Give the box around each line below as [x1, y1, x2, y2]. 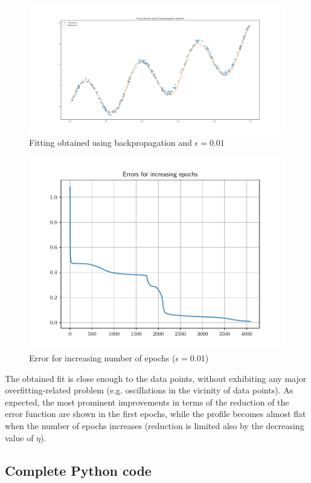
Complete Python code [5, 461, 152, 479]
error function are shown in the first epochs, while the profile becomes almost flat [5, 407, 306, 420]
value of [5, 431, 34, 444]
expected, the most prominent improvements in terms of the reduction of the [5, 395, 289, 408]
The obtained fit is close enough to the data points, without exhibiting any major [5, 372, 307, 384]
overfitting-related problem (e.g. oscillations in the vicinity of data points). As [5, 384, 293, 396]
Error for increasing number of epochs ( [29, 352, 176, 364]
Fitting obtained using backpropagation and [29, 136, 192, 148]
